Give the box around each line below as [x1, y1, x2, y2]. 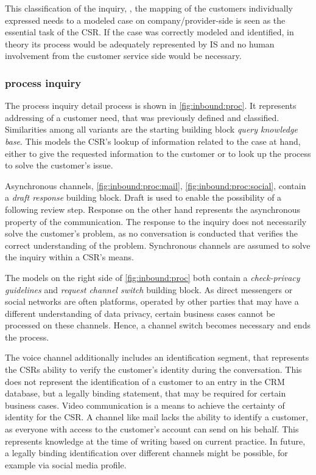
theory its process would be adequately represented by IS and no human [5, 37, 275, 50]
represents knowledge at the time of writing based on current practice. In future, [5, 434, 306, 447]
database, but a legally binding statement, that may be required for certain [5, 387, 286, 400]
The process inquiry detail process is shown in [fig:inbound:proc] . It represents [5, 99, 297, 112]
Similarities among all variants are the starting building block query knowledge [5, 123, 298, 136]
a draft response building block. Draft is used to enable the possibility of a [5, 191, 282, 204]
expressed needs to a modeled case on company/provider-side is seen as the [5, 13, 286, 26]
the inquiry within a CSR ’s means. [5, 251, 134, 263]
